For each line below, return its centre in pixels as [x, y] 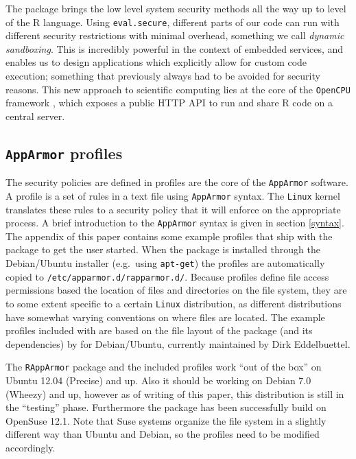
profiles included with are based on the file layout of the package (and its [159, 330]
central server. [35, 116]
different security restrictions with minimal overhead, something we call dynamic [175, 35]
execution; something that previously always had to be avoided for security [163, 76]
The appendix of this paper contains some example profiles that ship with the [169, 236]
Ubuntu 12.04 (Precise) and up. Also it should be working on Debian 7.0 [158, 380]
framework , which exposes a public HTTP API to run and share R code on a [169, 103]
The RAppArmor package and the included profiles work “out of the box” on [164, 367]
